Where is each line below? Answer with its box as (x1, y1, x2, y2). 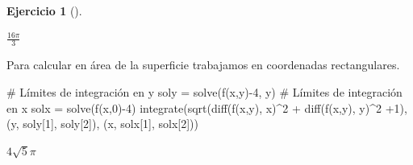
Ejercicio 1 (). (6, 2, 82, 19)
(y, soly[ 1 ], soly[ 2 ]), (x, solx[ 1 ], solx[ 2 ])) (6, 115, 198, 132)
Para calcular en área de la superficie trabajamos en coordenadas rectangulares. (6, 56, 400, 73)
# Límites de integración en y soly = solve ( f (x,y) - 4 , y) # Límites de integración (6, 84, 403, 101)
